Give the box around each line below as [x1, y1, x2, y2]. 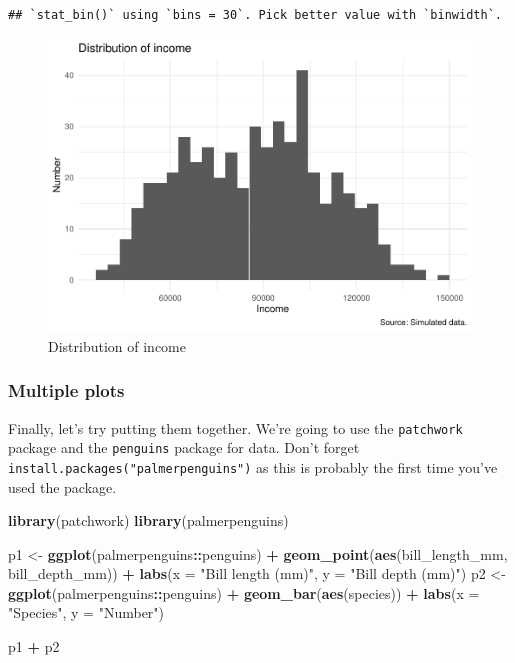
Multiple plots [8, 378, 125, 403]
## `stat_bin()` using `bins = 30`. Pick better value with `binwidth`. [8, 8, 502, 22]
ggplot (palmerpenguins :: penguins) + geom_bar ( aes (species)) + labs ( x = [8, 582, 480, 603]
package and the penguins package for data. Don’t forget [8, 437, 360, 458]
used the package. [8, 476, 117, 497]
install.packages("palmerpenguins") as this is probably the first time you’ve [8, 456, 498, 477]
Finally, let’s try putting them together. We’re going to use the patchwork [8, 417, 463, 438]
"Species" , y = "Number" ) [8, 602, 165, 623]
